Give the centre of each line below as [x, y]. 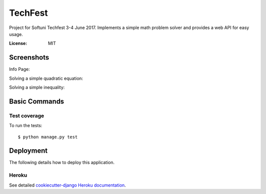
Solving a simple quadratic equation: [46, 78]
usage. [16, 34]
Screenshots [29, 57]
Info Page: [19, 69]
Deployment [28, 151]
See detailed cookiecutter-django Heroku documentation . [67, 185]
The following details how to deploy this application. [62, 162]
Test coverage [27, 116]
